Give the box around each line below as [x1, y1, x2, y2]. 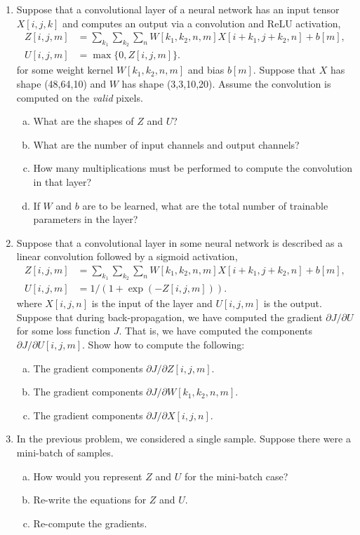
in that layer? [33, 175, 92, 189]
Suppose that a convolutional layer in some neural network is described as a [16, 235, 343, 250]
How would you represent [33, 468, 142, 483]
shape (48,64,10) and [16, 76, 107, 91]
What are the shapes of [33, 114, 134, 128]
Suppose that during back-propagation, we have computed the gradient [16, 309, 323, 324]
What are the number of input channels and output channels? [33, 137, 300, 151]
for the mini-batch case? [184, 468, 288, 483]
